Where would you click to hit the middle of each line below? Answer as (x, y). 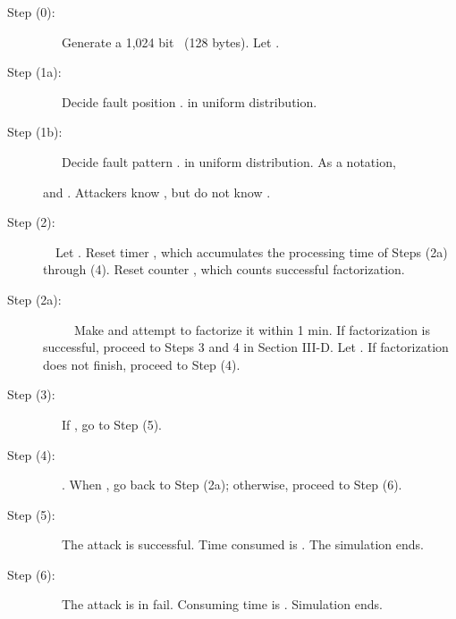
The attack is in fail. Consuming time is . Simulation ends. (222, 604)
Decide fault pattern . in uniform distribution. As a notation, (228, 161)
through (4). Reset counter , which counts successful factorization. (224, 269)
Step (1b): (35, 132)
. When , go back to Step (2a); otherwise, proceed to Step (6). (232, 485)
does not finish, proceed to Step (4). (142, 364)
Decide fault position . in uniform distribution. (189, 101)
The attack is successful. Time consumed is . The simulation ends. (242, 544)
